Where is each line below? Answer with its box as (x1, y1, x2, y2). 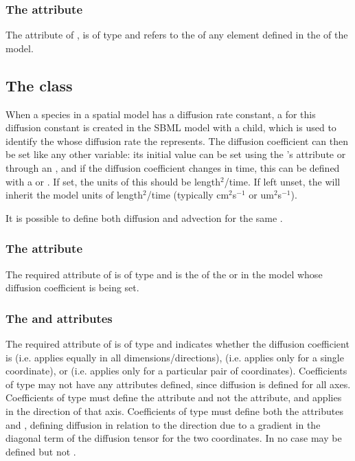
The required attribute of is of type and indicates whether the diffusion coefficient (5, 336, 350, 350)
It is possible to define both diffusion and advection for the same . (5, 210, 283, 225)
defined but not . (5, 444, 76, 458)
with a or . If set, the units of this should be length (5, 174, 221, 188)
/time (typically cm (146, 188, 229, 202)
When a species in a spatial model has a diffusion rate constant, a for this (5, 106, 316, 121)
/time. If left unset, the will (224, 174, 341, 188)
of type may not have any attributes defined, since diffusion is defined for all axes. (5, 376, 351, 391)
